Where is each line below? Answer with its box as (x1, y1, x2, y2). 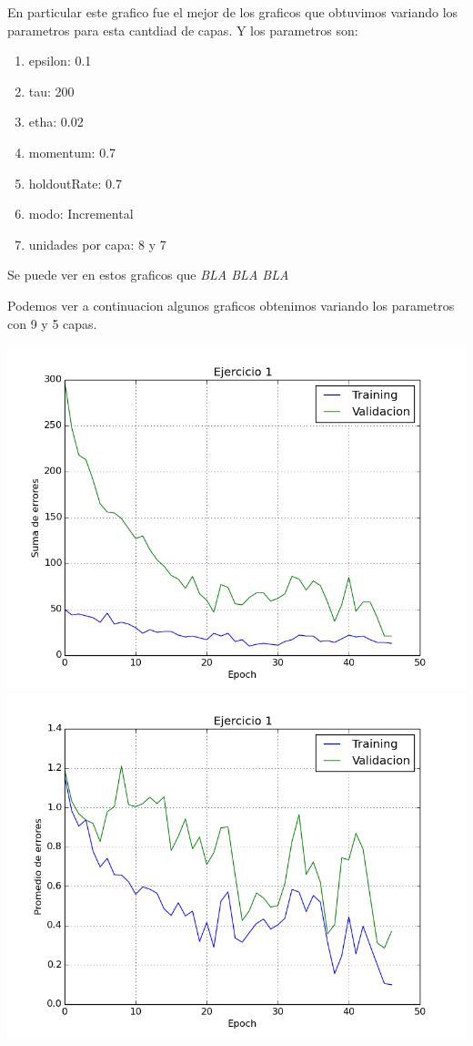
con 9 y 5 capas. (7, 313, 97, 333)
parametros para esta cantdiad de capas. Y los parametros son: (7, 20, 358, 39)
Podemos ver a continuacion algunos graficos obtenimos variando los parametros (7, 295, 455, 314)
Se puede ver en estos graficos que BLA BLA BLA (7, 265, 289, 284)
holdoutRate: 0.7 (28, 173, 122, 192)
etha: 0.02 (28, 112, 84, 131)
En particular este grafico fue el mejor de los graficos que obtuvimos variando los (7, 3, 458, 21)
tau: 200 (28, 81, 75, 100)
